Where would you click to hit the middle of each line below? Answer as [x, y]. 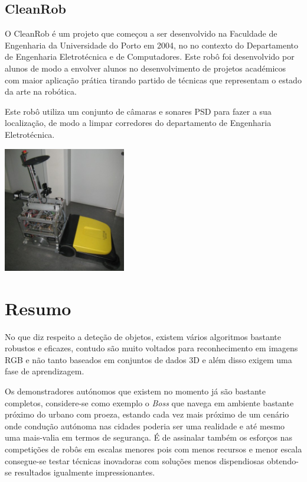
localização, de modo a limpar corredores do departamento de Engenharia [138, 123]
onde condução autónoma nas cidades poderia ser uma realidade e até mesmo [145, 426]
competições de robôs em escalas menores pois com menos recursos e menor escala [153, 449]
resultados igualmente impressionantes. [85, 472]
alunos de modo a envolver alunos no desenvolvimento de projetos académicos [146, 68]
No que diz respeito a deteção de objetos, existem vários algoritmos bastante [143, 336]
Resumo [38, 308]
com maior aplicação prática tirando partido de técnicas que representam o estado [153, 80]
